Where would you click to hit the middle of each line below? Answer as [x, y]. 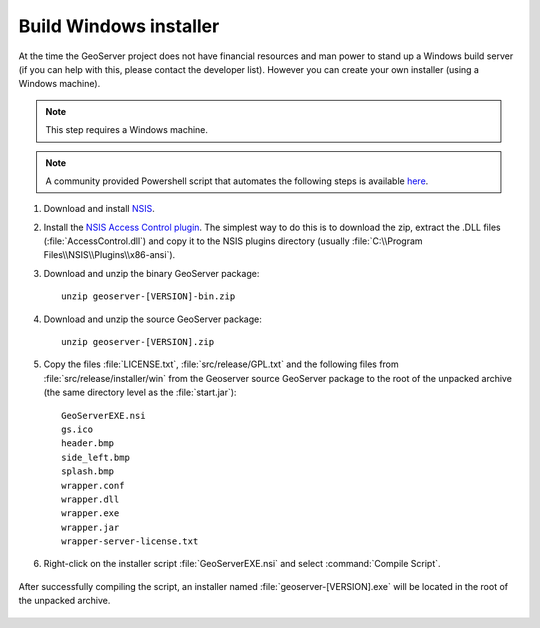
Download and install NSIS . [99, 209]
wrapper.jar [90, 527]
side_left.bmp [95, 457]
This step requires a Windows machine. [127, 130]
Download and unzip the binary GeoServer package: [151, 273]
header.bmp [88, 443]
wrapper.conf [93, 485]
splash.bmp [88, 471]
